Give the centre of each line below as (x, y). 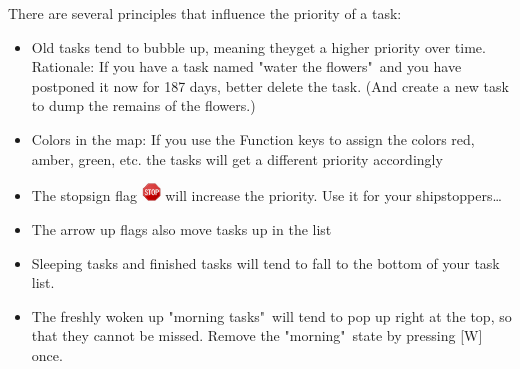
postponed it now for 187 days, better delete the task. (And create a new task (270, 85)
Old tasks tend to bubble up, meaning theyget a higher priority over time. (258, 46)
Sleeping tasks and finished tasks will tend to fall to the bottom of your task (265, 262)
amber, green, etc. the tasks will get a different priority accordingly (237, 158)
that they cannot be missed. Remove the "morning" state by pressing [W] (257, 335)
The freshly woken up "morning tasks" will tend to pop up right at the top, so (271, 315)
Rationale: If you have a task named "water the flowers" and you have (246, 66)
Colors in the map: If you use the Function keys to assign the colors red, (253, 138)
